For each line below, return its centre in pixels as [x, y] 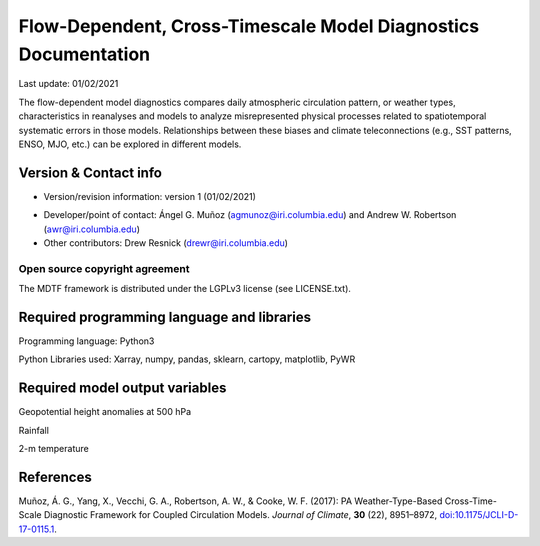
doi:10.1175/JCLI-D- [479, 515]
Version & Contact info [90, 172]
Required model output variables [122, 388]
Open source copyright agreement [104, 268]
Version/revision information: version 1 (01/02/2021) [150, 196]
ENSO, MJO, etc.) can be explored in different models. [130, 144]
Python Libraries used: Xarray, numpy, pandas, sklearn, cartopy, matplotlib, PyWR [187, 359]
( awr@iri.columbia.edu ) [91, 229]
